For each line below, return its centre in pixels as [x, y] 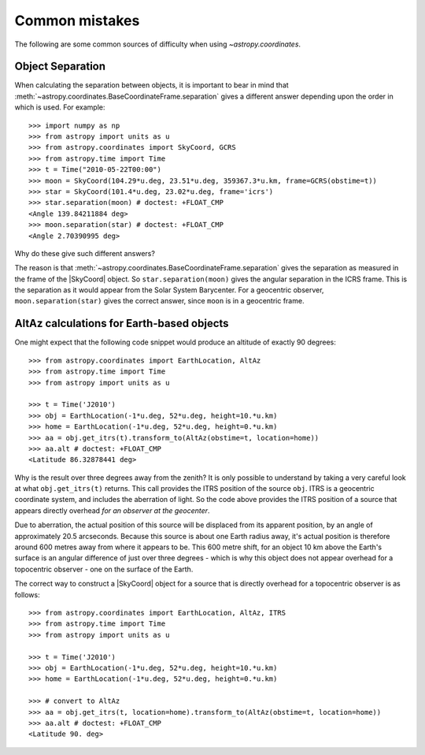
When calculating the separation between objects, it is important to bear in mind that [152, 85]
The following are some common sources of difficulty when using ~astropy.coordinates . [158, 44]
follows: [27, 594]
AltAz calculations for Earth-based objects [122, 324]
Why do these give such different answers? [85, 253]
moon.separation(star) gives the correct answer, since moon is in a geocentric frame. [159, 301]
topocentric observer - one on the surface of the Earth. [104, 569]
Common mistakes [77, 20]
